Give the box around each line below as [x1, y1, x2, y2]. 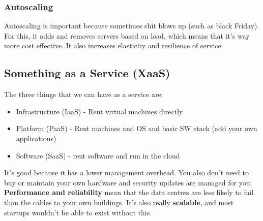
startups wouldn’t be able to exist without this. [4, 207, 152, 217]
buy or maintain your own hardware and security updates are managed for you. [4, 177, 252, 187]
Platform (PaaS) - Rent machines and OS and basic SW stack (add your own [16, 123, 257, 134]
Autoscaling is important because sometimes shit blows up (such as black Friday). [4, 20, 259, 31]
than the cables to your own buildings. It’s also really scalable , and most [4, 197, 234, 207]
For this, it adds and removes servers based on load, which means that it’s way [4, 30, 250, 41]
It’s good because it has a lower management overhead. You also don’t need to [4, 167, 249, 178]
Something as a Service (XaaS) [4, 65, 170, 81]
